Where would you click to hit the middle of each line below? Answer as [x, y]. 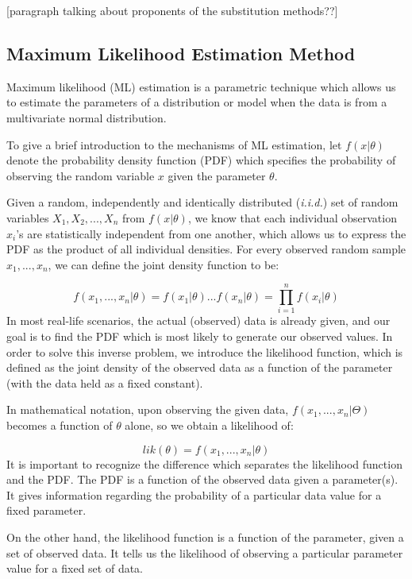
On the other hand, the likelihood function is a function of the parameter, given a [205, 537]
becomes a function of [60, 425]
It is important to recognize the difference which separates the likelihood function [204, 463]
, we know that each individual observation [292, 217]
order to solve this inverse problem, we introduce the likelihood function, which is [205, 351]
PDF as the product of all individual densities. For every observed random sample [206, 249]
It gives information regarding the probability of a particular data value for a [194, 494]
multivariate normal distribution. [87, 117]
